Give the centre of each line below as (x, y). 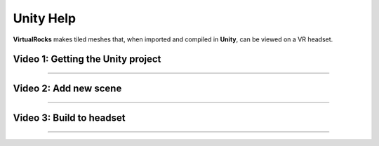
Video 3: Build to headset (69, 118)
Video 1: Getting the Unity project (87, 59)
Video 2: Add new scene (67, 89)
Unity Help (45, 18)
